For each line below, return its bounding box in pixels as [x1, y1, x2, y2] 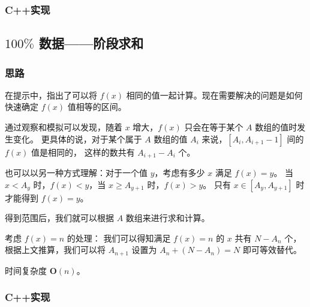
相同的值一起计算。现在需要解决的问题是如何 [126, 88, 303, 101]
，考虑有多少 [154, 166, 205, 179]
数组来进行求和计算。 [125, 211, 210, 224]
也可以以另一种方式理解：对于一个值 [5, 166, 148, 179]
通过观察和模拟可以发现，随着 [5, 121, 122, 133]
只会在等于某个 [184, 121, 243, 133]
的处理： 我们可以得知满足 [67, 231, 171, 244]
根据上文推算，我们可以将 [5, 243, 106, 256]
